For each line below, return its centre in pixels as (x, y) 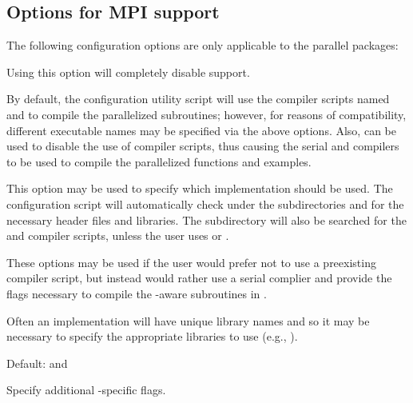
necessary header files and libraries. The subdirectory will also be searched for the (206, 219)
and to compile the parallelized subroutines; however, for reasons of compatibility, (206, 114)
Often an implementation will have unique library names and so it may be (188, 320)
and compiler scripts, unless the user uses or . (118, 235)
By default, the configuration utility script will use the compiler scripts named (198, 99)
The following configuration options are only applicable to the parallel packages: (203, 45)
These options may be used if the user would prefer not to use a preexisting (191, 262)
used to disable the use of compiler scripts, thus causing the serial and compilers (203, 146)
